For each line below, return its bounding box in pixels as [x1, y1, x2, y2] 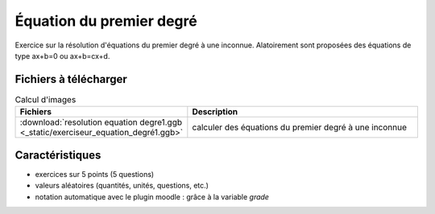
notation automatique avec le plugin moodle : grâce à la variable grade [35, 191, 270, 201]
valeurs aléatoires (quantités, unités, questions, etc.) [35, 181, 209, 191]
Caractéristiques [14, 148, 101, 162]
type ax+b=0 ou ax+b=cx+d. [14, 51, 110, 60]
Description [192, 106, 238, 117]
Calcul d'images [14, 94, 77, 105]
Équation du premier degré [14, 12, 197, 30]
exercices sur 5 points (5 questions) [35, 169, 155, 179]
